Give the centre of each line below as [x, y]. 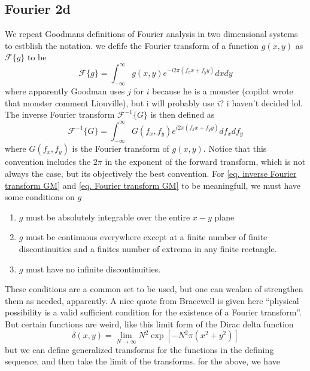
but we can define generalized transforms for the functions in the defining [139, 349]
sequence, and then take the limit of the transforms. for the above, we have [142, 361]
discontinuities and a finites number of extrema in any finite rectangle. [148, 248]
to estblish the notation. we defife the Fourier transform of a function [132, 45]
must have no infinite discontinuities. [93, 269]
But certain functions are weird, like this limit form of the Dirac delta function [149, 324]
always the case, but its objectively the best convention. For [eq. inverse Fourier [151, 173]
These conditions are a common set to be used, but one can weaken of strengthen [154, 289]
